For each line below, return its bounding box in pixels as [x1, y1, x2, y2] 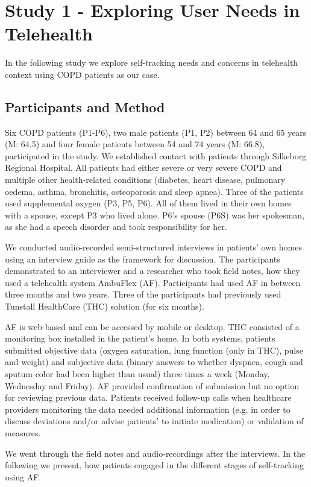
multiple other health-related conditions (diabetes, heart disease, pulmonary [5, 173, 286, 186]
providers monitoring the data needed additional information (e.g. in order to [5, 403, 291, 415]
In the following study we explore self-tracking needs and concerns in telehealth [5, 56, 298, 69]
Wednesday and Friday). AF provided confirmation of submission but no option [5, 379, 300, 392]
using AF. [5, 470, 42, 483]
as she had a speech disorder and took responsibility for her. [5, 220, 227, 233]
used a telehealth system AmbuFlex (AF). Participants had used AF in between [5, 276, 301, 288]
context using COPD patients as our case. [5, 68, 160, 80]
